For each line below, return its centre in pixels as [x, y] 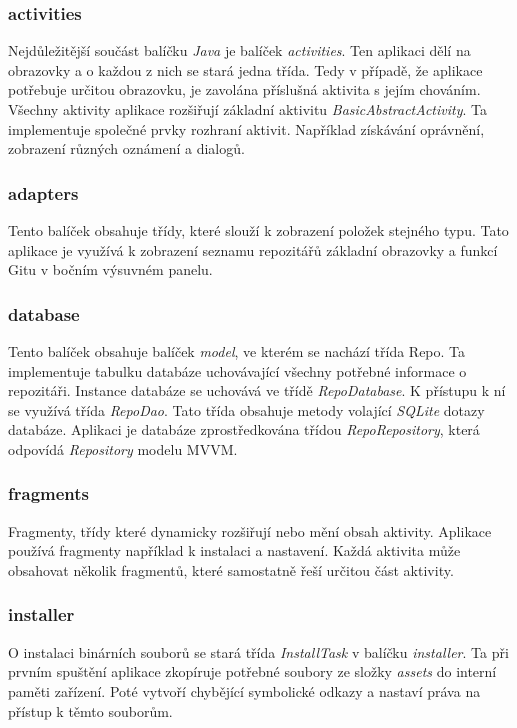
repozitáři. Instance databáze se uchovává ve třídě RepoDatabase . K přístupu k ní [257, 390]
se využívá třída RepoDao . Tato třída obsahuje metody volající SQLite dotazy [246, 409]
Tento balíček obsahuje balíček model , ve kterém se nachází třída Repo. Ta [237, 351]
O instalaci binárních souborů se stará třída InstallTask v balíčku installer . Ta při [258, 651]
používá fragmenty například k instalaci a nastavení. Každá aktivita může [234, 550]
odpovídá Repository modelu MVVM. [123, 448]
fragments [49, 493]
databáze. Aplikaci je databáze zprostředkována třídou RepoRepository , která [244, 429]
